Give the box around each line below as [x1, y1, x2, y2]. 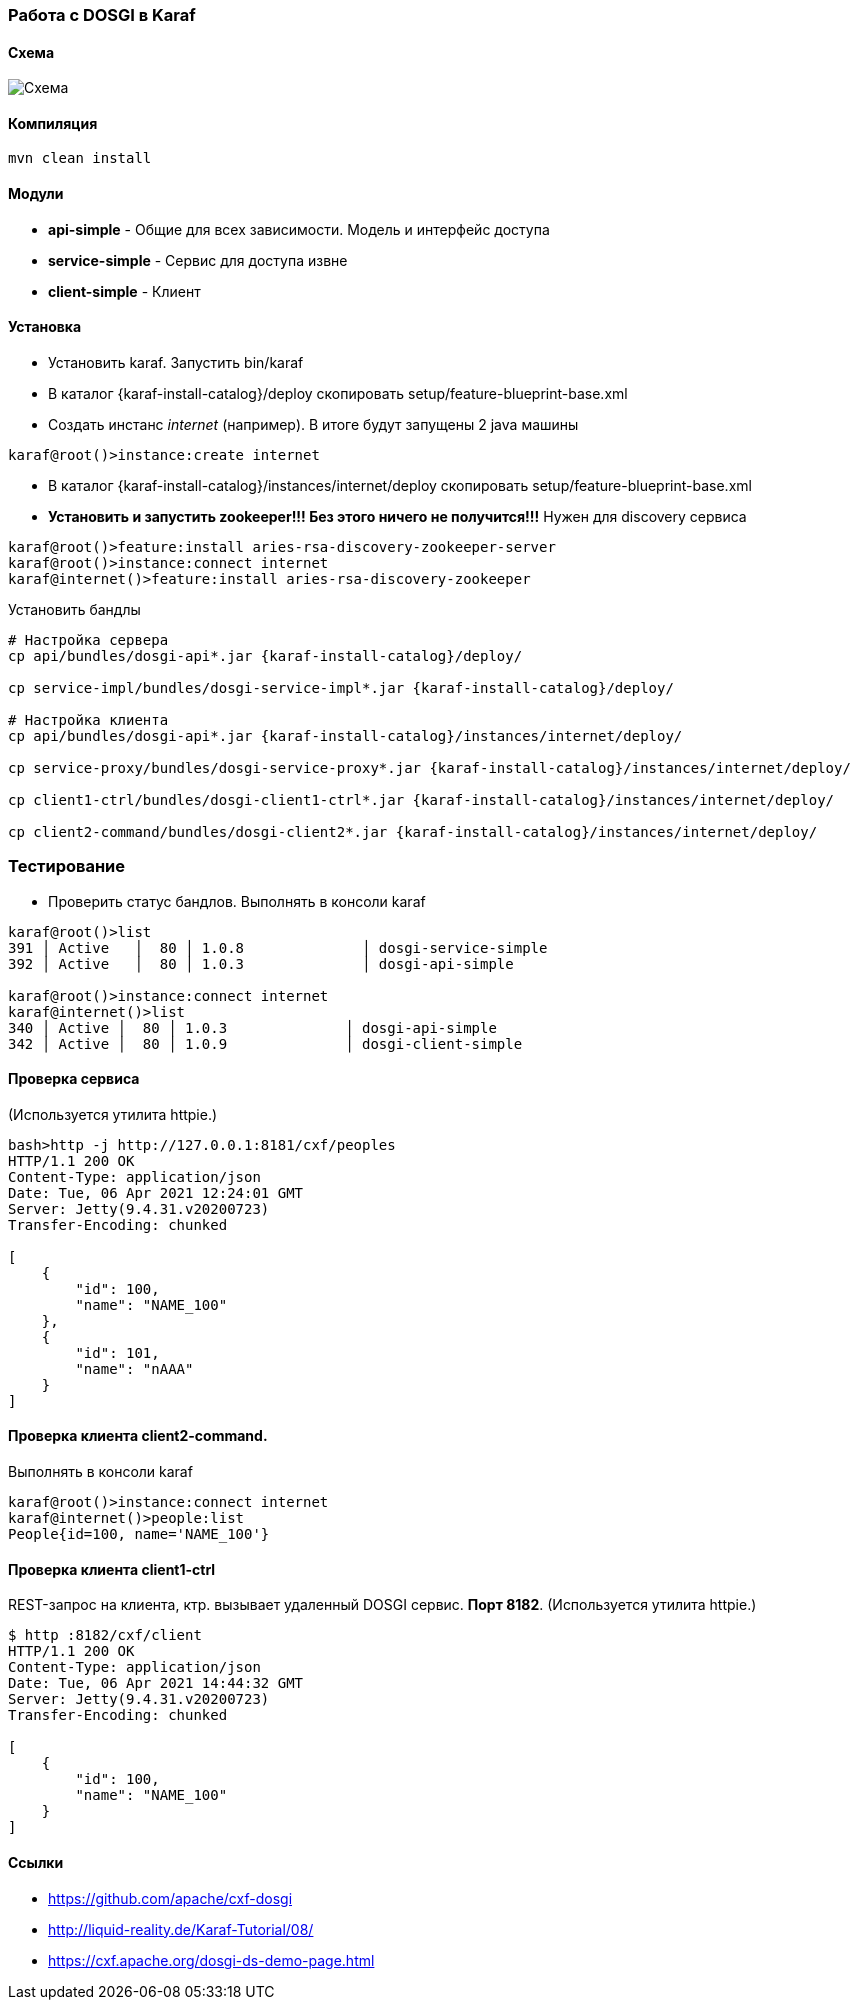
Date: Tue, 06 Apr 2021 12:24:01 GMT [8, 1184, 304, 1201]
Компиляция [8, 114, 98, 132]
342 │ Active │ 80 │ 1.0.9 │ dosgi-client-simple [8, 1035, 523, 1052]
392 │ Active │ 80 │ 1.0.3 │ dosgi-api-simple [8, 955, 514, 972]
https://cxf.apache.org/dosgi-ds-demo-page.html [48, 1951, 375, 1969]
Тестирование [8, 856, 126, 877]
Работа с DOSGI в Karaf [8, 5, 196, 25]
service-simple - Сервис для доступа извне [48, 251, 348, 269]
